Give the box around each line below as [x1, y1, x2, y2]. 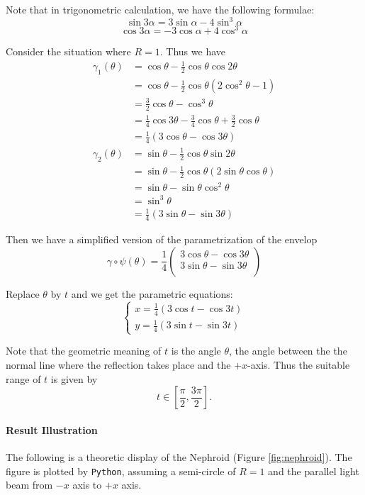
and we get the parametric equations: [71, 286, 233, 301]
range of [6, 371, 41, 386]
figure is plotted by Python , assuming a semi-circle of [6, 463, 236, 478]
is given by [50, 371, 98, 386]
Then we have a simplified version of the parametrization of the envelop [6, 232, 318, 246]
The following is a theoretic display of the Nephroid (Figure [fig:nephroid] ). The [6, 450, 352, 465]
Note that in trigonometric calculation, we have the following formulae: [6, 2, 315, 16]
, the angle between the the [229, 343, 347, 358]
